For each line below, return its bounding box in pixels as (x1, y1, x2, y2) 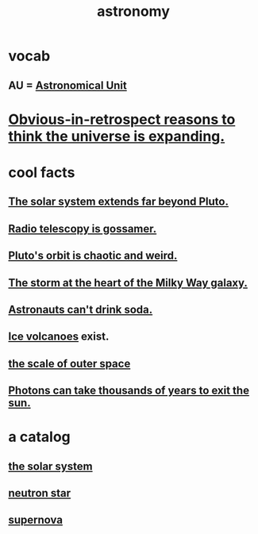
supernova (8, 513, 64, 527)
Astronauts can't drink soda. (8, 302, 153, 316)
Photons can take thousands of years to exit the (8, 384, 250, 398)
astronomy (96, 2, 171, 21)
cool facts (8, 163, 75, 181)
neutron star (8, 486, 71, 500)
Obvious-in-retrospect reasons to (8, 110, 236, 129)
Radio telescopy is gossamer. (8, 221, 157, 236)
